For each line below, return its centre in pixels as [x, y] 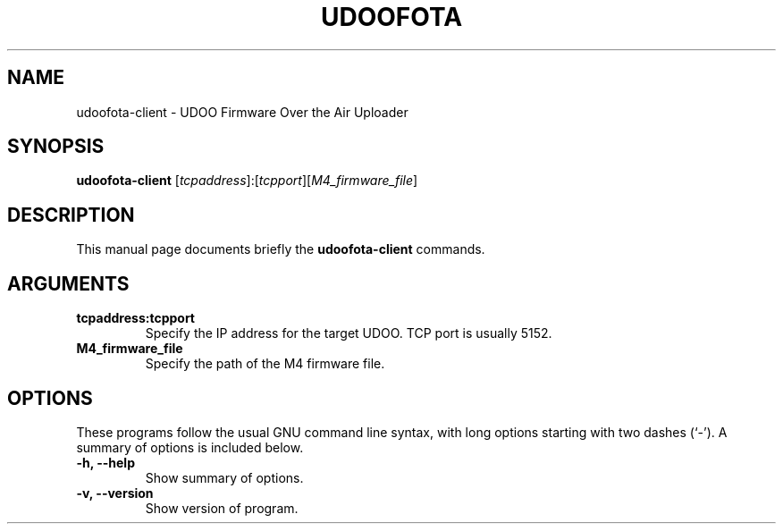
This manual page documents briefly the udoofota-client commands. [281, 249]
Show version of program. [222, 508]
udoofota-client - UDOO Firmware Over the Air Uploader [242, 112]
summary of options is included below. [190, 447]
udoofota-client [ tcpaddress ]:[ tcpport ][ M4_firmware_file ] [247, 181]
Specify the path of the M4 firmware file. [265, 364]
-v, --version [115, 493]
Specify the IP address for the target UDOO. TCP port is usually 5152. [349, 333]
